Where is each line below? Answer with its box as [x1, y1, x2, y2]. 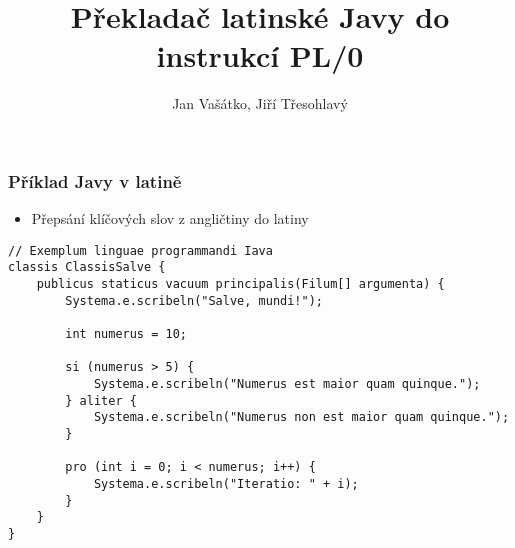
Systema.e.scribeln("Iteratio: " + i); [93, 476, 359, 491]
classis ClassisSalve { [8, 260, 166, 275]
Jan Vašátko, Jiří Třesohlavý [172, 93, 348, 114]
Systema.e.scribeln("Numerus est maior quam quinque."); [93, 377, 481, 392]
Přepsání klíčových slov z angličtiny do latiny [31, 208, 309, 229]
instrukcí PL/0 [156, 35, 364, 76]
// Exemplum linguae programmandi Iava [8, 243, 273, 258]
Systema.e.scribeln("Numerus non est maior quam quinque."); [93, 410, 510, 425]
